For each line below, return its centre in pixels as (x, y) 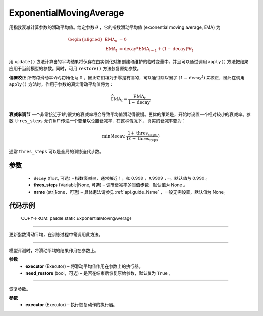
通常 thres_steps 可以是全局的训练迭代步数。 (56, 152)
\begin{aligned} (85, 39)
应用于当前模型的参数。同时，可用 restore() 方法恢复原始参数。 (75, 69)
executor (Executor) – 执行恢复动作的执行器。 (72, 305)
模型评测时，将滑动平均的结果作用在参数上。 (54, 250)
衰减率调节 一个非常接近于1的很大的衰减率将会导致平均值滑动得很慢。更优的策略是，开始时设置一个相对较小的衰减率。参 (130, 114)
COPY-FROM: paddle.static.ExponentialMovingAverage (76, 218)
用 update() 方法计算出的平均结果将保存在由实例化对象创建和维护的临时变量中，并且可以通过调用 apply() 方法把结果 (129, 62)
